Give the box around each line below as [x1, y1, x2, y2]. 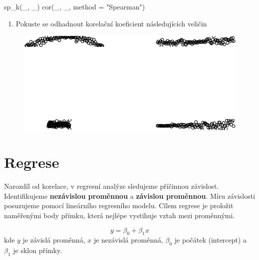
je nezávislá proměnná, [93, 235, 163, 245]
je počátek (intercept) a [174, 235, 247, 245]
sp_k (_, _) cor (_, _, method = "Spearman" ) [4, 1, 145, 11]
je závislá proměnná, [22, 235, 85, 245]
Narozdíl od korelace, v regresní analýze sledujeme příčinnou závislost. [4, 181, 219, 191]
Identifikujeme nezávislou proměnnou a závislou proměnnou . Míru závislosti [4, 190, 256, 201]
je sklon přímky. [13, 245, 62, 256]
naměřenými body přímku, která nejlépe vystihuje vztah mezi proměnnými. [4, 210, 235, 220]
